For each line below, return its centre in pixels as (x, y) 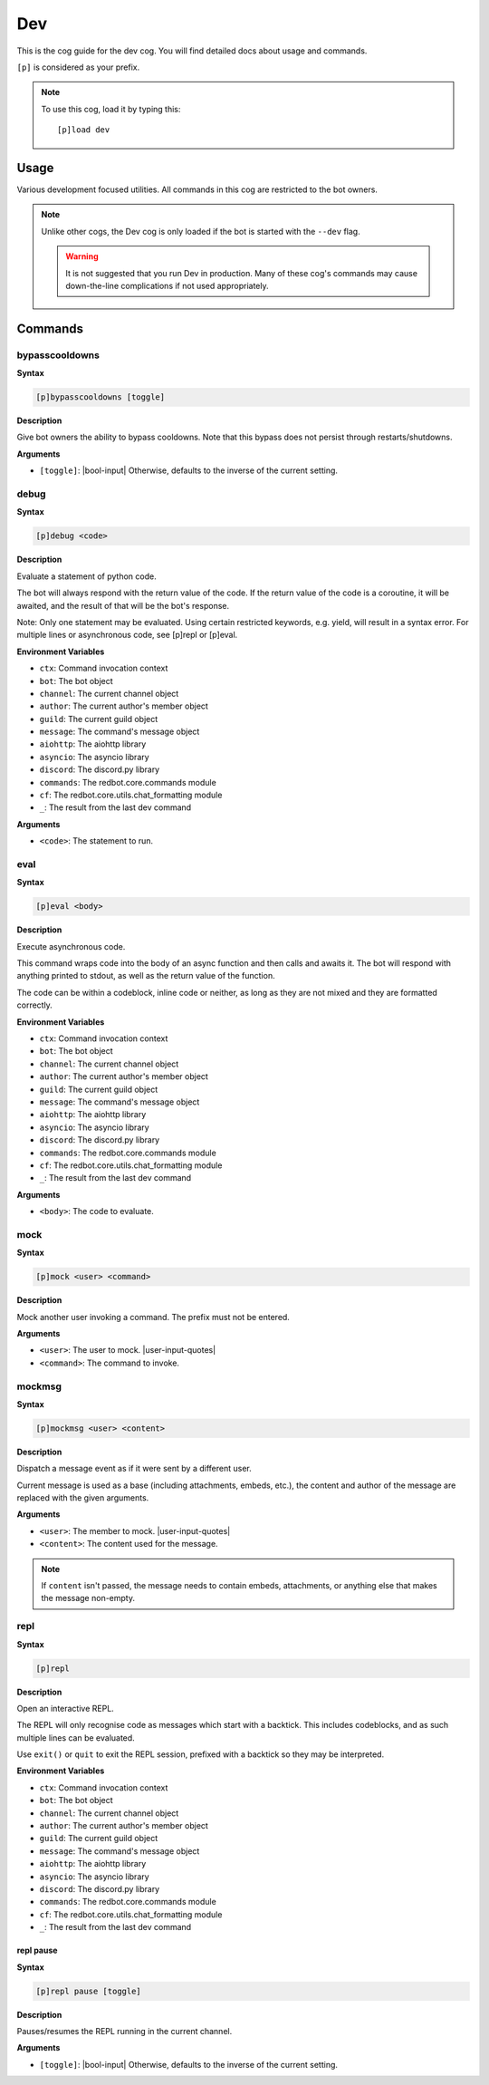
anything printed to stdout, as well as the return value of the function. (146, 976)
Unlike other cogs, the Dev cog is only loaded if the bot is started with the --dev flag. (201, 231)
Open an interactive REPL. (66, 1708)
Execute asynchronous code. (71, 946)
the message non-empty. (88, 1598)
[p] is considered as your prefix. (78, 67)
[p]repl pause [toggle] (89, 1991)
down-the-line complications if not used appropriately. (167, 285)
